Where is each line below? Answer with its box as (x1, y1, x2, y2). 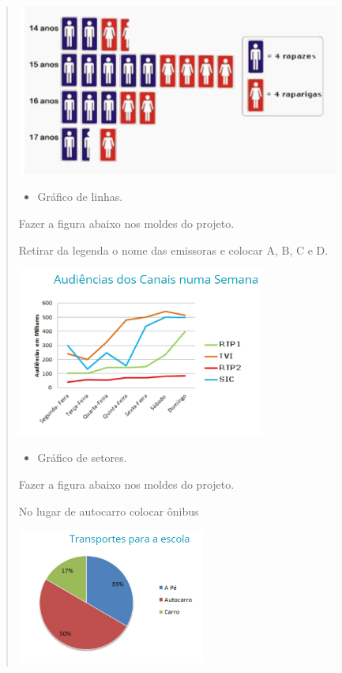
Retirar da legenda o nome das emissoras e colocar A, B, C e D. (18, 241, 329, 258)
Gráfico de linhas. (37, 188, 123, 205)
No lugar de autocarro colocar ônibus (18, 502, 199, 519)
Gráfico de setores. (37, 449, 127, 466)
